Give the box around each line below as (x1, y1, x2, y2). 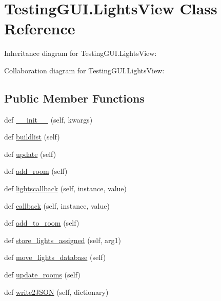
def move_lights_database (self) (4, 252, 106, 263)
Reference (4, 18, 75, 39)
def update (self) (4, 148, 56, 159)
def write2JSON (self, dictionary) (4, 286, 109, 297)
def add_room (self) (4, 166, 68, 176)
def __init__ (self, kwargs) (4, 114, 93, 125)
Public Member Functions (4, 90, 145, 106)
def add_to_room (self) (4, 217, 79, 228)
